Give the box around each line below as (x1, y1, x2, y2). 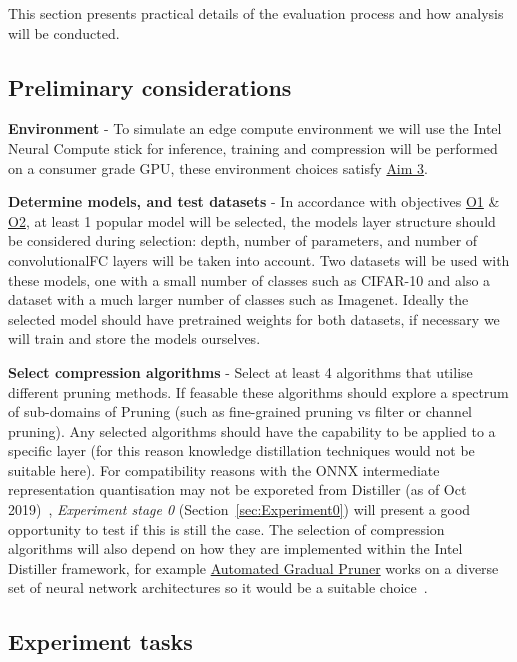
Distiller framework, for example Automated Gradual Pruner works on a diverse (8, 557, 499, 578)
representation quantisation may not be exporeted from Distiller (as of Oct (8, 479, 467, 500)
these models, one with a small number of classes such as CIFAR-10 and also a (8, 269, 491, 290)
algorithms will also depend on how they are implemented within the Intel (8, 538, 463, 559)
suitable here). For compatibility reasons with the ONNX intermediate (8, 459, 440, 480)
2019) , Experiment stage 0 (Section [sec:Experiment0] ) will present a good (8, 499, 471, 520)
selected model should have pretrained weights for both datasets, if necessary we (8, 308, 500, 329)
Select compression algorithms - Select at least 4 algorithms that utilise (8, 361, 473, 382)
